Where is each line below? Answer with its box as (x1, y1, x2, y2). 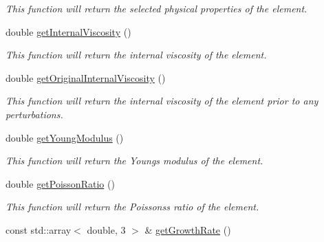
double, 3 (87, 222, 126, 236)
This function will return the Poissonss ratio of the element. (6, 199, 259, 214)
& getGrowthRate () (144, 222, 231, 236)
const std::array (6, 222, 72, 236)
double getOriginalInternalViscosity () (6, 70, 166, 85)
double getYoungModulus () (6, 130, 124, 144)
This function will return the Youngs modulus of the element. (6, 153, 263, 168)
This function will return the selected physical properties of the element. (6, 1, 307, 15)
